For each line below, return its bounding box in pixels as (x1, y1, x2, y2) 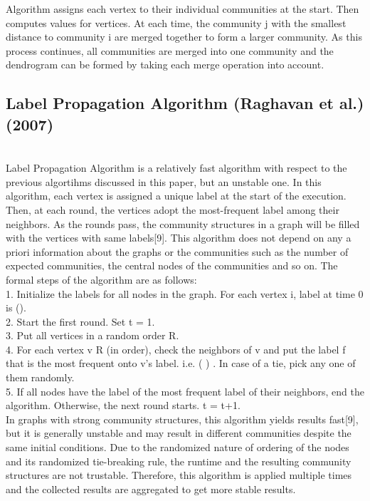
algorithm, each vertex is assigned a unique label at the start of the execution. (6, 188, 347, 203)
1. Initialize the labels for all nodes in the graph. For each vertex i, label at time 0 (6, 286, 364, 301)
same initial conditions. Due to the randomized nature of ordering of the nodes (6, 440, 349, 455)
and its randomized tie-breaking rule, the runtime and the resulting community (6, 453, 351, 468)
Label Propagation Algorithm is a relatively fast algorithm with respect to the (6, 160, 347, 175)
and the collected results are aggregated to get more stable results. (6, 481, 296, 496)
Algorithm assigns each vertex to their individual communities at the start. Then (6, 1, 359, 16)
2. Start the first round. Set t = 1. (6, 314, 155, 329)
